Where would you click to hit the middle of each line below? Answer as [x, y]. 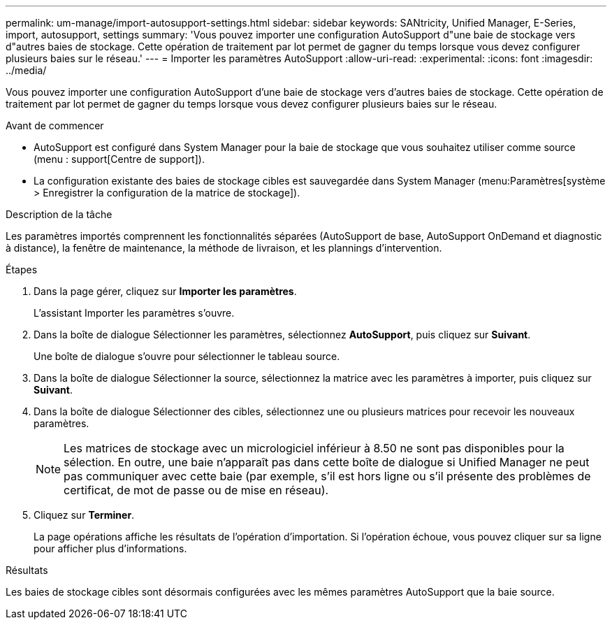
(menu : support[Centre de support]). [119, 159]
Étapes [22, 270]
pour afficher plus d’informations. [110, 548]
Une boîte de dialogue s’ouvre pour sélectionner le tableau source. [187, 356]
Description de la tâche [59, 214]
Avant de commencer [55, 125]
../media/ [26, 70]
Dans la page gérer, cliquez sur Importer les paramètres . [165, 291]
